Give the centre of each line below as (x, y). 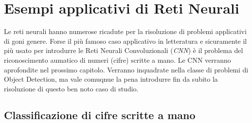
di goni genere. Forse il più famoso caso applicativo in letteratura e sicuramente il (126, 41)
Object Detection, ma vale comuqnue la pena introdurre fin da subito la (111, 79)
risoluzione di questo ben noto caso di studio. (71, 88)
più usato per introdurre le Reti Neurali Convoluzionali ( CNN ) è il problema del (124, 50)
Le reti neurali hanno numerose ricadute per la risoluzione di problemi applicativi (125, 31)
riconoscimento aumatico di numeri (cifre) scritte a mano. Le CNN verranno (117, 60)
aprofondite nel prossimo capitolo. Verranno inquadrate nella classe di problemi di (126, 69)
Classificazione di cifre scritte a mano (100, 114)
